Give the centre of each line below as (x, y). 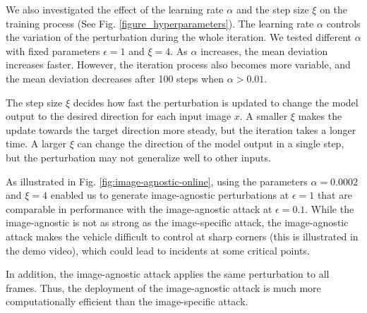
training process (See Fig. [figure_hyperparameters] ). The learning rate (160, 23)
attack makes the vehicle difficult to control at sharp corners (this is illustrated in (182, 236)
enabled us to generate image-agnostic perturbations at (170, 195)
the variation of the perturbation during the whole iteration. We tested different (179, 37)
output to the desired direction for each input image (119, 116)
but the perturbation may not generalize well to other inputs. (138, 157)
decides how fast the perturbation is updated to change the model (216, 102)
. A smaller (264, 116)
